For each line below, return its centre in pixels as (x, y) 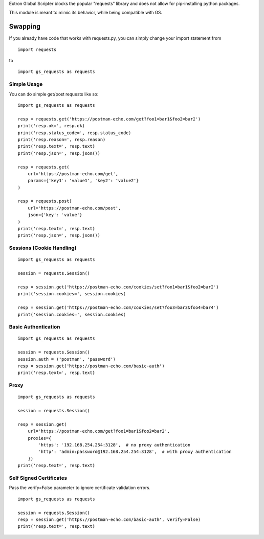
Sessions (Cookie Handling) (43, 248)
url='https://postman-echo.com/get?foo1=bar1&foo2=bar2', (99, 431)
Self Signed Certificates (38, 478)
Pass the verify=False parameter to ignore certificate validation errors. (80, 488)
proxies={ (39, 438)
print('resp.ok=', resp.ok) (51, 126)
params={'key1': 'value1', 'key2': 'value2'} (83, 181)
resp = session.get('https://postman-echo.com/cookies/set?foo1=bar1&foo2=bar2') (118, 287)
